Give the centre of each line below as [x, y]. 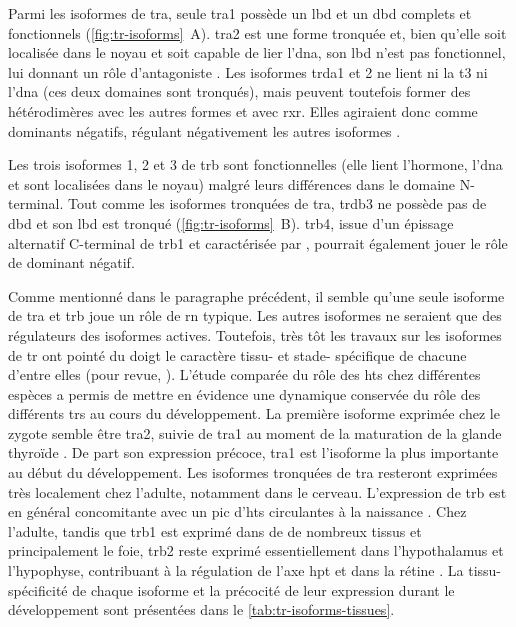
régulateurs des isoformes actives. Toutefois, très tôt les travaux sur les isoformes [255, 334]
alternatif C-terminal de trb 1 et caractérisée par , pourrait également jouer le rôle [258, 242]
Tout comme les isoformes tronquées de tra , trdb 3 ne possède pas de [277, 203]
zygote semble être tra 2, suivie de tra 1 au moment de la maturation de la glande [255, 432]
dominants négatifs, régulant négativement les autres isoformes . [204, 130]
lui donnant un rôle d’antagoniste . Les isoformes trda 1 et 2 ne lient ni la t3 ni [248, 71]
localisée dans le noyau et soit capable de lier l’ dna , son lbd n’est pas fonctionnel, [257, 52]
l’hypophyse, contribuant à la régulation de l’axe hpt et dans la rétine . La [236, 570]
